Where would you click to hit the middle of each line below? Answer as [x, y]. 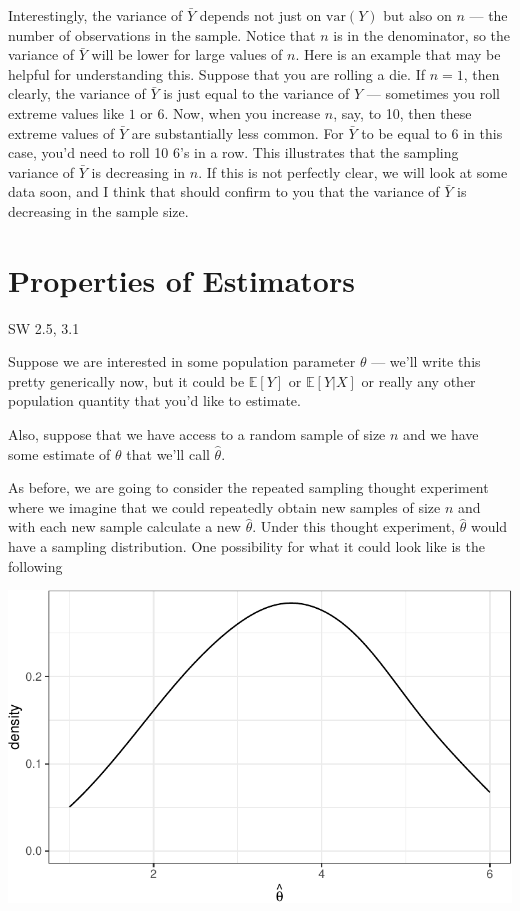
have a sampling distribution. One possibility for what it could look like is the [246, 546]
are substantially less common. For [237, 132]
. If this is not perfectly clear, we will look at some [353, 171]
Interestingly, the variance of [95, 15]
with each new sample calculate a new [124, 526]
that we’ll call [168, 453]
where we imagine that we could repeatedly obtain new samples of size [224, 506]
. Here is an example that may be [398, 54]
